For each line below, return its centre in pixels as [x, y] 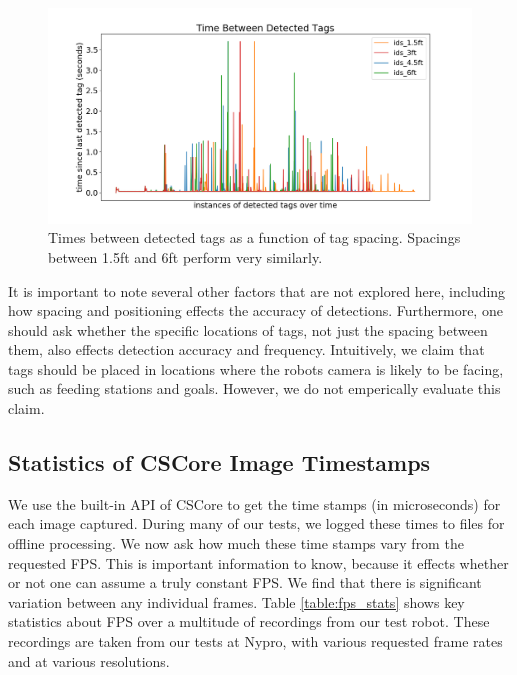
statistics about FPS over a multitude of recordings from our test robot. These [249, 621]
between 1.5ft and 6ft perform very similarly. [185, 256]
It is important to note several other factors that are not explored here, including [257, 290]
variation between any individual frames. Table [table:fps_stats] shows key [236, 601]
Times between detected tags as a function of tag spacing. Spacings [254, 237]
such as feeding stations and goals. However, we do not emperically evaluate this [254, 388]
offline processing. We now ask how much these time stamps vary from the [236, 543]
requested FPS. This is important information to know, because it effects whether [258, 562]
